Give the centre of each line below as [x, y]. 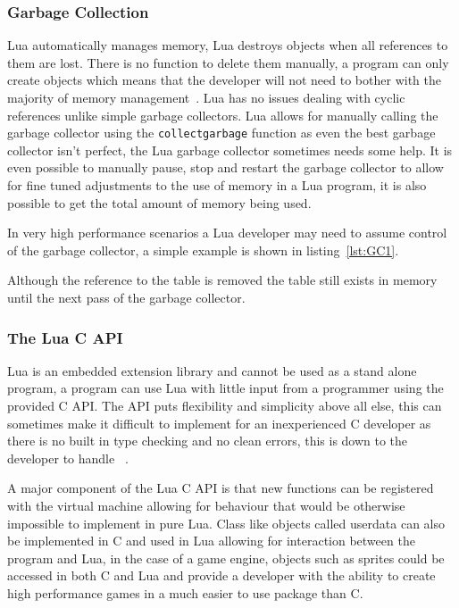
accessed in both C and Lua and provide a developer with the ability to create [221, 575]
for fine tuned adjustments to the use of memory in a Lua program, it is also [217, 185]
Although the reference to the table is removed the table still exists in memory [222, 280]
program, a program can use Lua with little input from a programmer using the [225, 388]
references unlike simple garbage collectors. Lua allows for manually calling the [223, 115]
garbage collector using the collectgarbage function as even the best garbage [221, 133]
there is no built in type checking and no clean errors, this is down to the [208, 441]
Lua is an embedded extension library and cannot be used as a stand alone [212, 370]
